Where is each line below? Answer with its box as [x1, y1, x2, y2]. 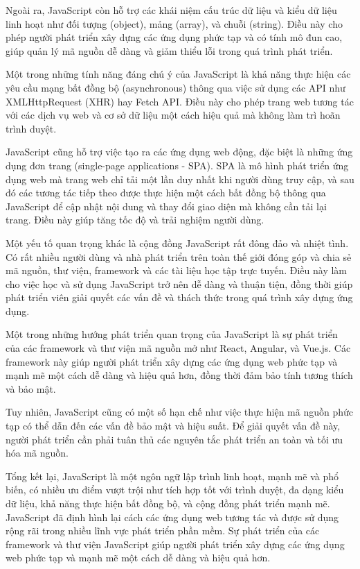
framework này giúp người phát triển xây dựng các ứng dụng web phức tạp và [6, 354, 338, 368]
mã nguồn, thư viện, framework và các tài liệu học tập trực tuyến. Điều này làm [6, 263, 348, 278]
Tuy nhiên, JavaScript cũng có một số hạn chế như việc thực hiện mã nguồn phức [6, 405, 353, 419]
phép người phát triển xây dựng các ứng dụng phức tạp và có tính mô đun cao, [6, 30, 343, 44]
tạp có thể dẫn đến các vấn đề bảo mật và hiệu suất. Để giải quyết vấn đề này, [6, 418, 341, 433]
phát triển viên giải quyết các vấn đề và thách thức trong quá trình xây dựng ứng [6, 290, 353, 305]
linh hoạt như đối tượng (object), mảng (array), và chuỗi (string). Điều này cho [6, 16, 343, 31]
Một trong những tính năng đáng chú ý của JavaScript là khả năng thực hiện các [6, 67, 351, 81]
